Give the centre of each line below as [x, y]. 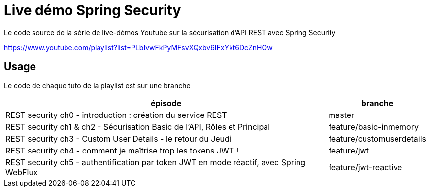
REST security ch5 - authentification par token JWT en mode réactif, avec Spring [156, 162]
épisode [166, 103]
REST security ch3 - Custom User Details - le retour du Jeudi [118, 138]
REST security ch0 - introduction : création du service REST [116, 115]
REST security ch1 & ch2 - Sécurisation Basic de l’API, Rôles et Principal [138, 127]
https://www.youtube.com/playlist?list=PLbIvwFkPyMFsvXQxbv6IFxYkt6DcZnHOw [138, 47]
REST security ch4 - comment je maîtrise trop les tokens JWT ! [122, 150]
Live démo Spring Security [93, 10]
